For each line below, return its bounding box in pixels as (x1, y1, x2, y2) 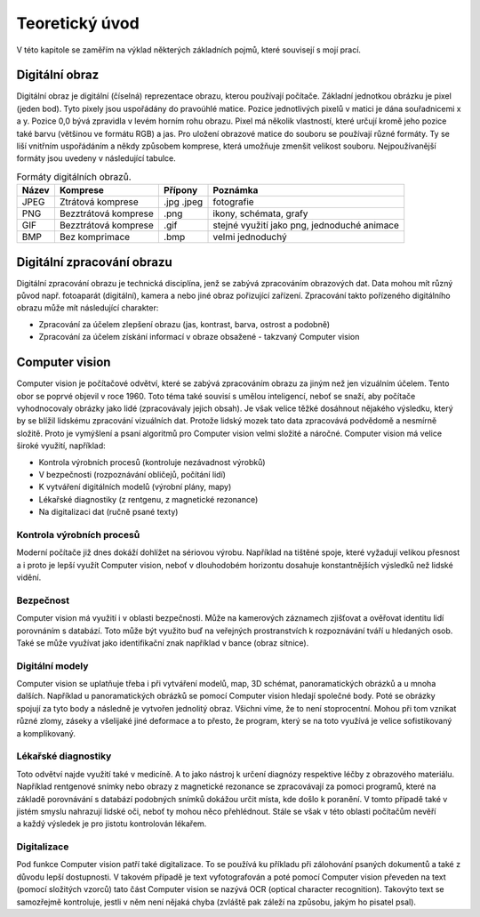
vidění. (16, 572, 42, 583)
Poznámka (212, 184, 259, 197)
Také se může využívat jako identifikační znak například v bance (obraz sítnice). (16, 637, 309, 648)
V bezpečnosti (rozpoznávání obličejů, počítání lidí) (38, 469, 227, 479)
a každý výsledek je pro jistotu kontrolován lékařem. (16, 818, 207, 829)
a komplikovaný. (16, 728, 76, 738)
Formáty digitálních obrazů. (16, 170, 132, 182)
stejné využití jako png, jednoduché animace (212, 219, 400, 231)
